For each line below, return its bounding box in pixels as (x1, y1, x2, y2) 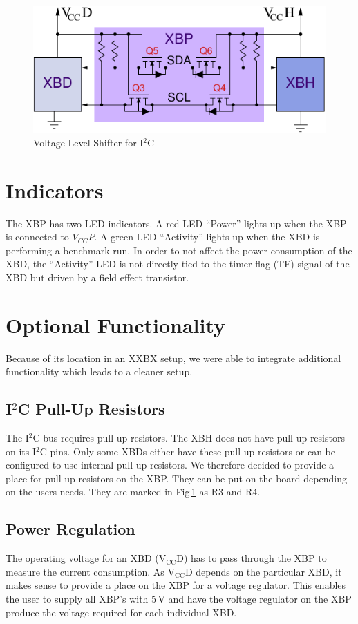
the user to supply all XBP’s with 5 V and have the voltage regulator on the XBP (6, 592, 352, 606)
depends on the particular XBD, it (196, 564, 342, 578)
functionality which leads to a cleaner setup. (6, 364, 193, 379)
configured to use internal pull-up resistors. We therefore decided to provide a (6, 457, 335, 472)
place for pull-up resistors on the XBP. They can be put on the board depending (6, 471, 347, 485)
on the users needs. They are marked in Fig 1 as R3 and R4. (6, 484, 261, 499)
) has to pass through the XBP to (183, 551, 327, 565)
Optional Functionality (6, 310, 226, 339)
